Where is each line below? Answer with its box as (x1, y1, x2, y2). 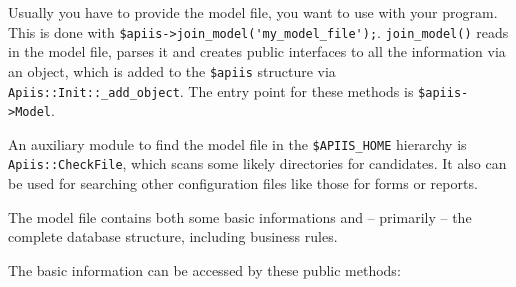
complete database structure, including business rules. (8, 226, 338, 247)
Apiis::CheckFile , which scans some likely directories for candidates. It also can (8, 153, 507, 174)
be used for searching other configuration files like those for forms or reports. (8, 173, 478, 194)
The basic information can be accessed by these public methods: (8, 259, 401, 280)
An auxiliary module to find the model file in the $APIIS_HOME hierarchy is (8, 133, 467, 154)
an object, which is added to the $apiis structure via (8, 60, 336, 81)
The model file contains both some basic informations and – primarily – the (8, 206, 472, 227)
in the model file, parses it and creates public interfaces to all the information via (8, 41, 506, 62)
